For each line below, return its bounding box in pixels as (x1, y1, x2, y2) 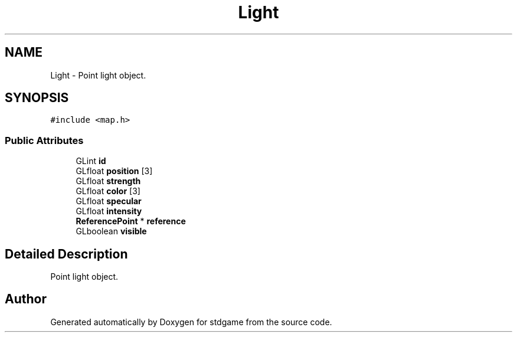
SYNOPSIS (5, 90, 69, 106)
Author (5, 292, 47, 307)
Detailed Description (5, 246, 128, 261)
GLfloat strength (76, 176, 141, 187)
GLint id (76, 156, 106, 166)
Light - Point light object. (50, 70, 146, 80)
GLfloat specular (76, 196, 142, 207)
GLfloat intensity (76, 206, 142, 217)
